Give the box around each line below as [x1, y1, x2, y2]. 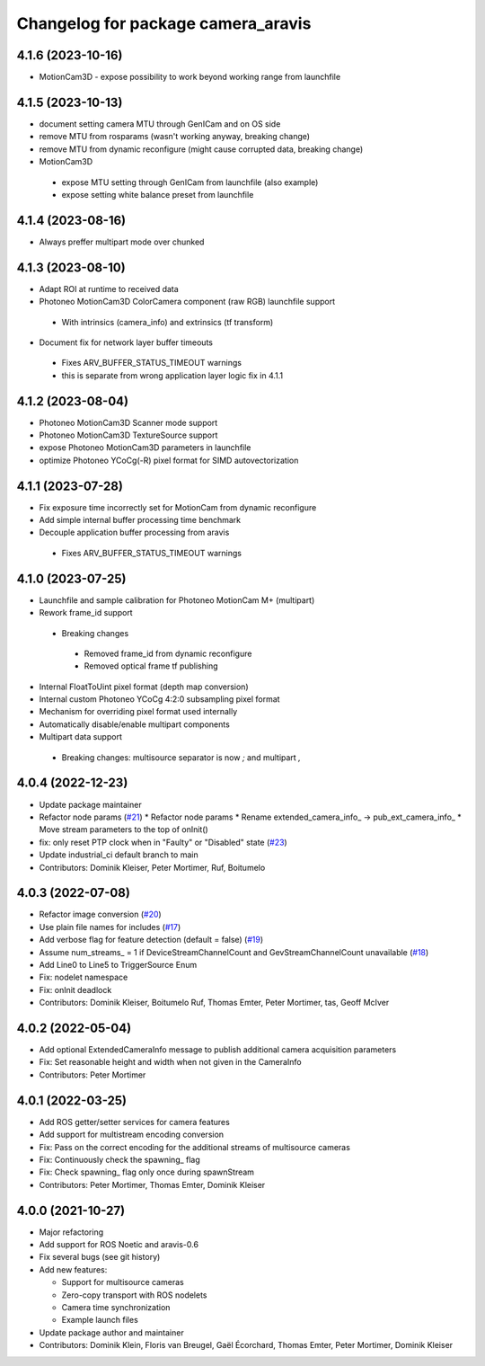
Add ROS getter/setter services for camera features [39, 1116, 231, 1127]
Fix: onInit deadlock [39, 984, 112, 995]
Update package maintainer [39, 799, 143, 810]
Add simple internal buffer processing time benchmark [39, 515, 242, 526]
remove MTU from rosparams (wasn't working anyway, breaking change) [39, 131, 310, 142]
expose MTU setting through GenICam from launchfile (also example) [61, 176, 319, 188]
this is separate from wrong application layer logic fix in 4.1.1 [61, 369, 284, 381]
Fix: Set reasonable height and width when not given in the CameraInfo [39, 1057, 303, 1068]
